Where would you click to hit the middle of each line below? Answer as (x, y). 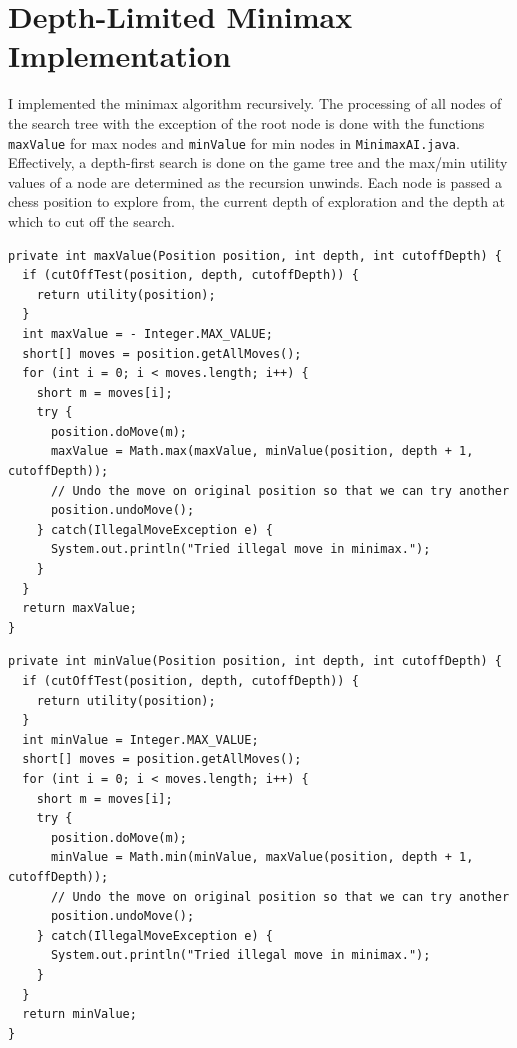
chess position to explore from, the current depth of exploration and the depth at (257, 201)
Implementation (119, 55)
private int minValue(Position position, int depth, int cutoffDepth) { (255, 661)
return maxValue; (79, 608)
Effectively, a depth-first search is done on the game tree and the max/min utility (258, 162)
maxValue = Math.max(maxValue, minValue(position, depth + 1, (262, 451)
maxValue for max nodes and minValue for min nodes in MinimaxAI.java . (234, 142)
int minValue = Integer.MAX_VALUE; (140, 739)
